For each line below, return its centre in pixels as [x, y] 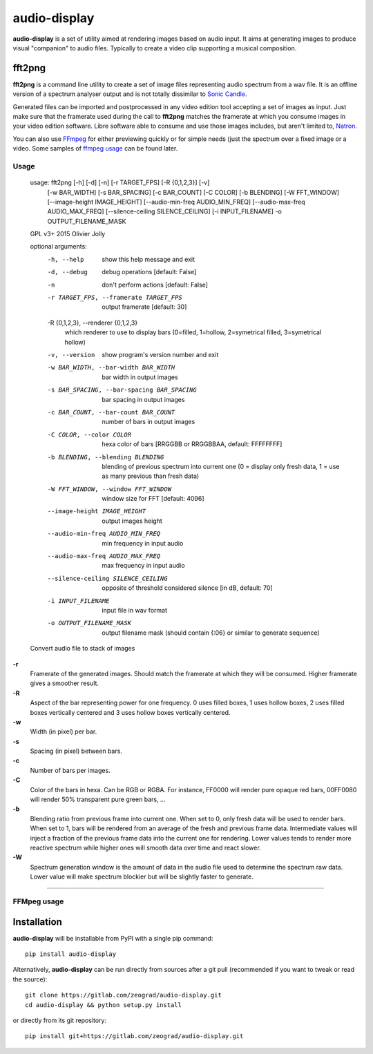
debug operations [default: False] [149, 272]
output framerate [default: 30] [144, 307]
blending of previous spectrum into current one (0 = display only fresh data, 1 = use [221, 466]
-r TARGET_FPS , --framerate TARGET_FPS [115, 298]
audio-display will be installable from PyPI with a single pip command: [113, 938]
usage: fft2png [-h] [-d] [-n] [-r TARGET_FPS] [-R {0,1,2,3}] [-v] [120, 182]
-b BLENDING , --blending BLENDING [106, 457]
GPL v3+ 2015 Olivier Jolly [68, 234]
